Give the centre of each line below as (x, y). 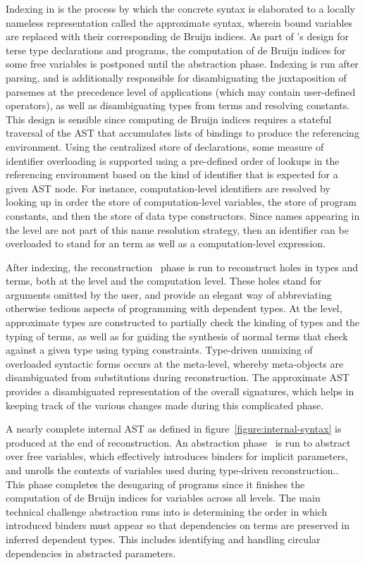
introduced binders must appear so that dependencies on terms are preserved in (178, 525)
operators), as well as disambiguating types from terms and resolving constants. (178, 105)
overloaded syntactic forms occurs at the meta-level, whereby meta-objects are (175, 363)
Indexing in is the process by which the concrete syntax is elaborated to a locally (180, 8)
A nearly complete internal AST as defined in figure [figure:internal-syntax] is (174, 429)
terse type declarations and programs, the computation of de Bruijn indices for (176, 50)
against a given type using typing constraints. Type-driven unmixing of (159, 350)
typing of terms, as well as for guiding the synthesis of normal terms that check (177, 336)
